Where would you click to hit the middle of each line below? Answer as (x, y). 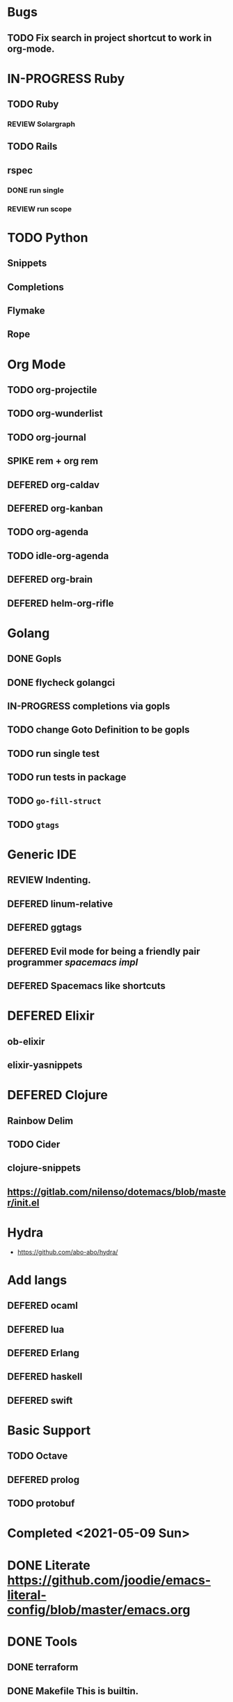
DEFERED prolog (43, 1479)
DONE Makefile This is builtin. (73, 1691)
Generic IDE (42, 855)
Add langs (37, 1280)
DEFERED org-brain (50, 580)
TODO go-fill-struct (55, 801)
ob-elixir (26, 1042)
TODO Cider (34, 1144)
